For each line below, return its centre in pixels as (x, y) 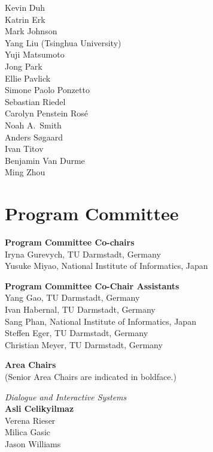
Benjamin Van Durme (45, 160)
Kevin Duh (25, 7)
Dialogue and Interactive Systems (66, 396)
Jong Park (24, 66)
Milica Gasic (28, 432)
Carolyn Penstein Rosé (47, 113)
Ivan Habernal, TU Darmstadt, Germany (80, 309)
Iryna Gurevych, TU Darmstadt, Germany (83, 254)
